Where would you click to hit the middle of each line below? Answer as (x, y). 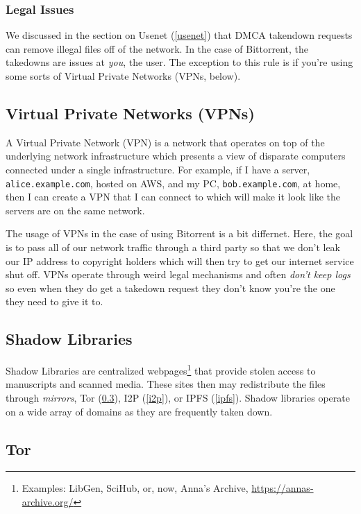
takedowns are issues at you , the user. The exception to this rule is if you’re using (179, 62)
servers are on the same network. (75, 210)
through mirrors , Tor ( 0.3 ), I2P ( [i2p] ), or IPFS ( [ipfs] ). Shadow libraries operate (178, 398)
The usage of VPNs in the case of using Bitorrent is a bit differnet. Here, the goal (179, 233)
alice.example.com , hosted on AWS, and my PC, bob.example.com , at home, (173, 183)
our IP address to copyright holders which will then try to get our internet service (180, 260)
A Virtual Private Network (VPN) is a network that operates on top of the (165, 142)
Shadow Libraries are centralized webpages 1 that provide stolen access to (161, 369)
